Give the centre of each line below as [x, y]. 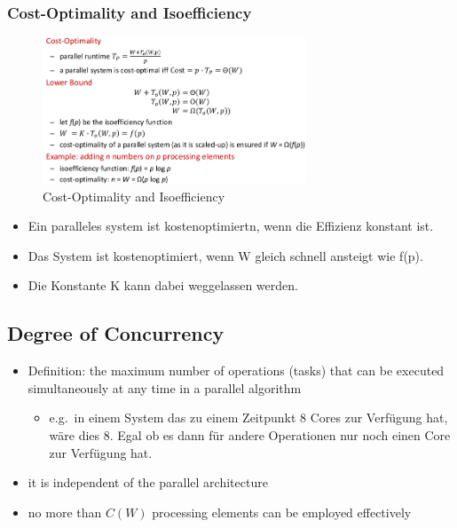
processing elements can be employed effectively [282, 512]
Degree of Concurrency [116, 333]
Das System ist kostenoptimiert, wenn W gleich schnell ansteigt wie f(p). [225, 255]
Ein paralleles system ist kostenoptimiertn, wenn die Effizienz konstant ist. [231, 226]
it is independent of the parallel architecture [148, 482]
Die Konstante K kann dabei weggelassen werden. [163, 285]
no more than [65, 512]
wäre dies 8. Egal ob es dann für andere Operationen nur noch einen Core [250, 435]
